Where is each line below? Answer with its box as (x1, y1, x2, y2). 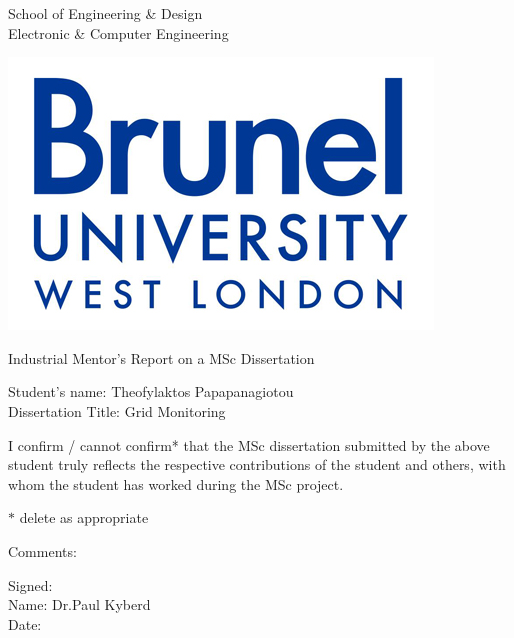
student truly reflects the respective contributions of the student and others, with (8, 454, 506, 475)
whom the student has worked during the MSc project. (8, 473, 344, 494)
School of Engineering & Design (8, 3, 203, 23)
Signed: (8, 574, 53, 595)
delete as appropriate (19, 507, 149, 528)
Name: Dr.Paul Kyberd (8, 594, 151, 615)
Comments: (8, 540, 77, 561)
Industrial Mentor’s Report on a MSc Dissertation (8, 347, 315, 368)
